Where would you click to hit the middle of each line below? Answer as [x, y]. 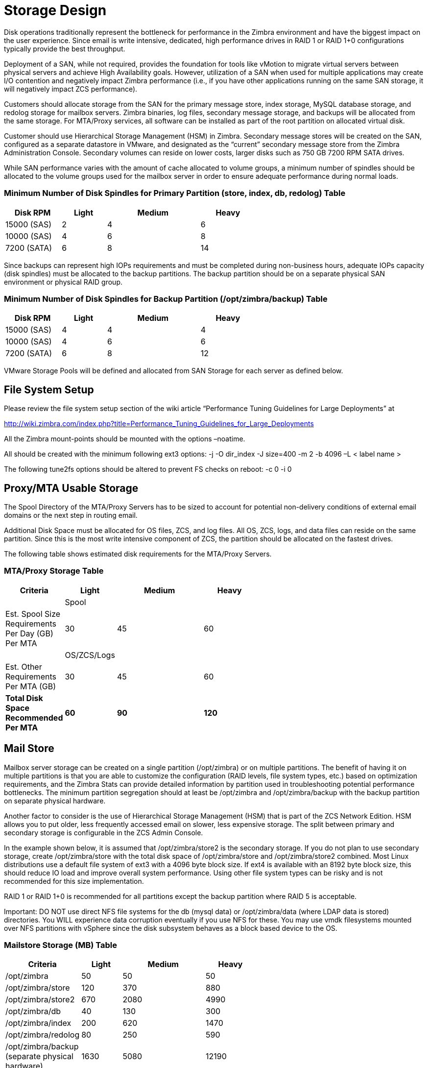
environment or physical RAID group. [63, 282]
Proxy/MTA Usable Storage [71, 488]
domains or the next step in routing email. [71, 515]
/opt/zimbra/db [33, 1011]
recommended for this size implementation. [74, 881]
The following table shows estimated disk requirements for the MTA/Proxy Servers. [138, 554]
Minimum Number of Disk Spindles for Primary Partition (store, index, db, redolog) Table [175, 193]
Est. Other [24, 667]
